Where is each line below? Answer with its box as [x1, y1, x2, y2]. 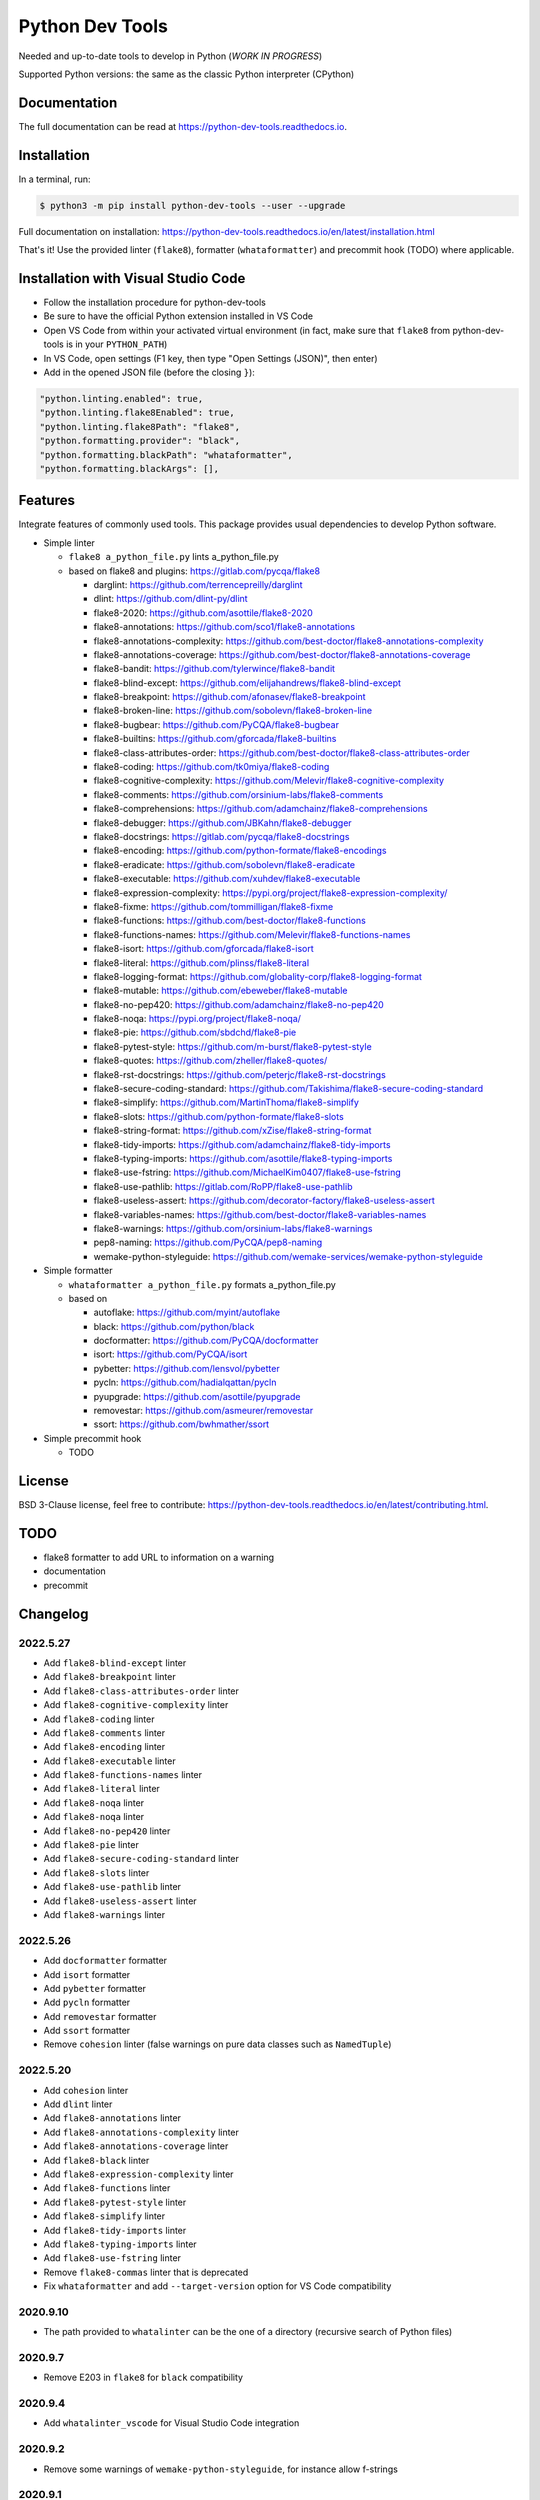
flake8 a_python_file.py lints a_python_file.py [68, 551, 279, 563]
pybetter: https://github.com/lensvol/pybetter [93, 1362, 280, 1374]
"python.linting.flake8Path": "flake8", [39, 421, 240, 432]
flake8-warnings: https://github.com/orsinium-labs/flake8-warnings [93, 1222, 373, 1234]
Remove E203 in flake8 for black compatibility [43, 2371, 244, 2384]
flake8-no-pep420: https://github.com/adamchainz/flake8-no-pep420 [93, 998, 384, 1010]
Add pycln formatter [43, 1996, 131, 2009]
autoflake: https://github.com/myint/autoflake [93, 1306, 281, 1319]
